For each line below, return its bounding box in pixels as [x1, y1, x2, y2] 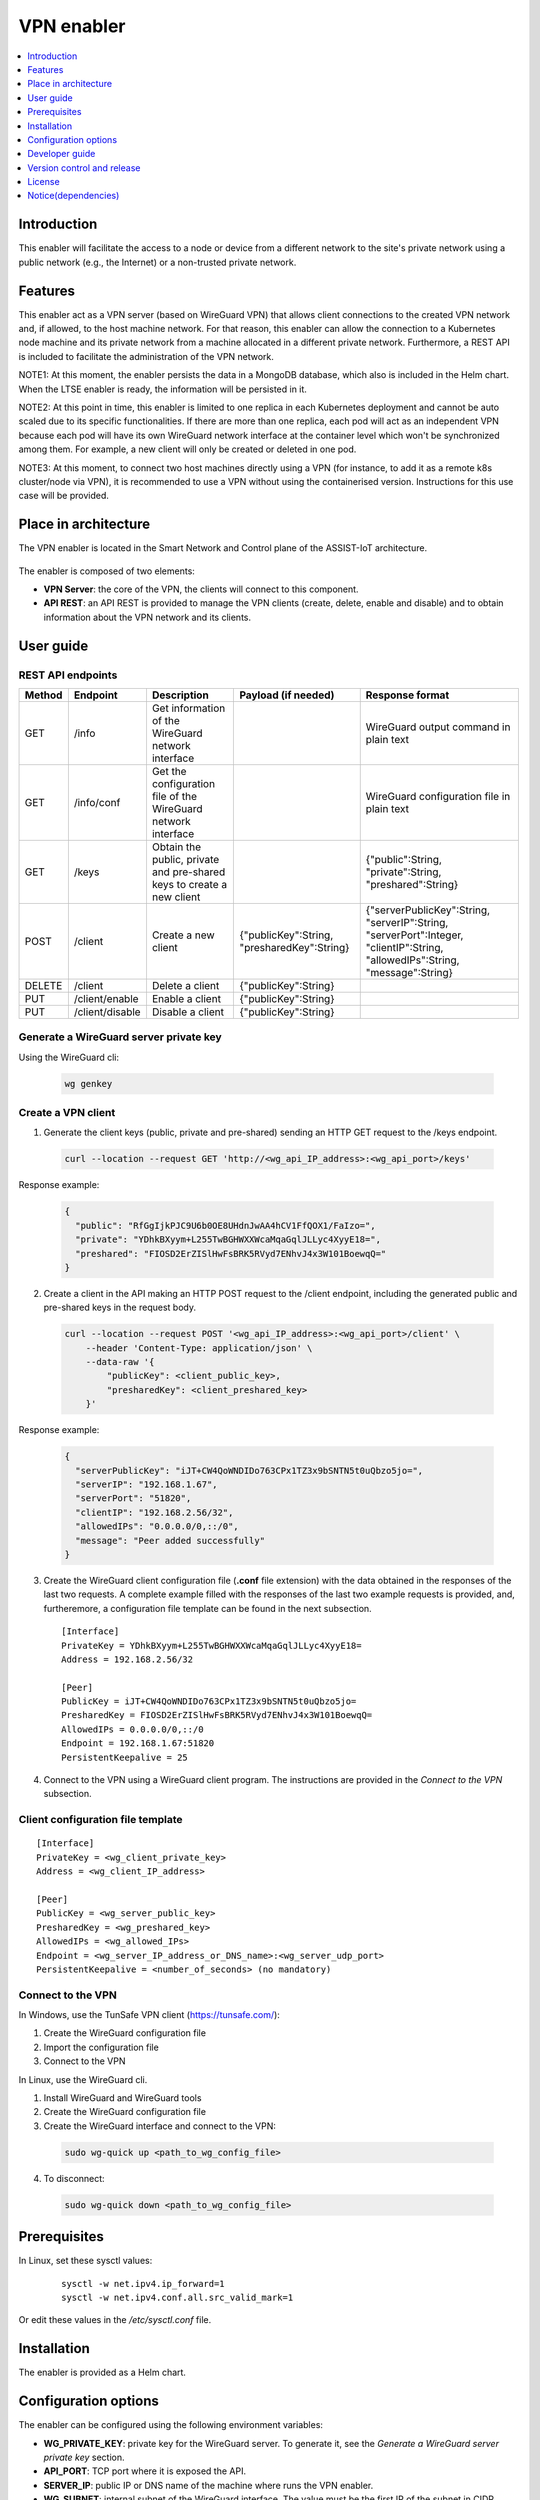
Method [24, 688, 63, 702]
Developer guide [27, 148, 96, 160]
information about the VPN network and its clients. [43, 611, 252, 623]
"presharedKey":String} [239, 940, 350, 954]
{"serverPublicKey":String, [365, 903, 490, 917]
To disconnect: [43, 2172, 105, 2184]
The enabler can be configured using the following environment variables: [18, 2419, 324, 2431]
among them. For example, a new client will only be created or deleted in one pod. [18, 443, 357, 455]
